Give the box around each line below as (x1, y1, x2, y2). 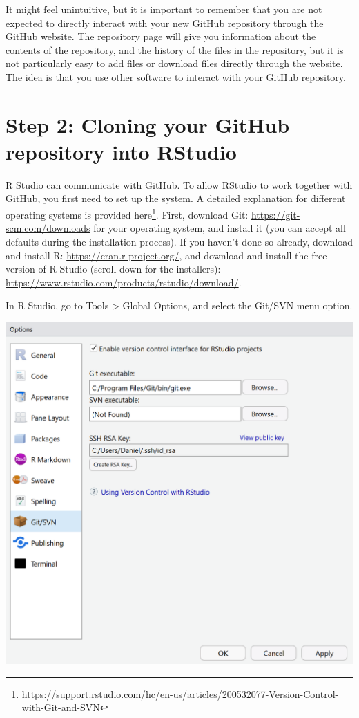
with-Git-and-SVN (21, 700, 100, 715)
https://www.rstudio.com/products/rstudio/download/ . (6, 275, 242, 289)
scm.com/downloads (6, 221, 90, 235)
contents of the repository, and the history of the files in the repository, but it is (6, 42, 344, 57)
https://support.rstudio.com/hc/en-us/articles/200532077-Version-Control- (21, 686, 339, 701)
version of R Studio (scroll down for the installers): (6, 261, 221, 276)
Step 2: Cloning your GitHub (6, 110, 290, 138)
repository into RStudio (6, 137, 237, 165)
